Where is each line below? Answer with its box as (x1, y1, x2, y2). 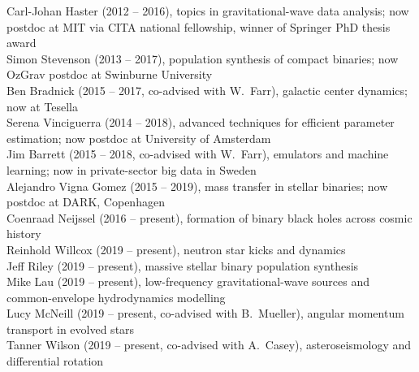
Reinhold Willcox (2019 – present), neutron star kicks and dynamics (6, 240, 346, 257)
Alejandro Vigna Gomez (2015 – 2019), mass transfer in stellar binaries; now (6, 177, 388, 194)
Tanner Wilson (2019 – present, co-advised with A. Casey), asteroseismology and (6, 336, 412, 353)
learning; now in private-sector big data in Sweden (6, 161, 257, 178)
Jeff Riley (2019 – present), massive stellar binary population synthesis (6, 257, 359, 274)
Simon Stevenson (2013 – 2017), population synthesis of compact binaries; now (6, 50, 399, 67)
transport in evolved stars (6, 320, 135, 337)
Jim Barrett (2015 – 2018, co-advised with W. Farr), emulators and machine (6, 145, 389, 162)
